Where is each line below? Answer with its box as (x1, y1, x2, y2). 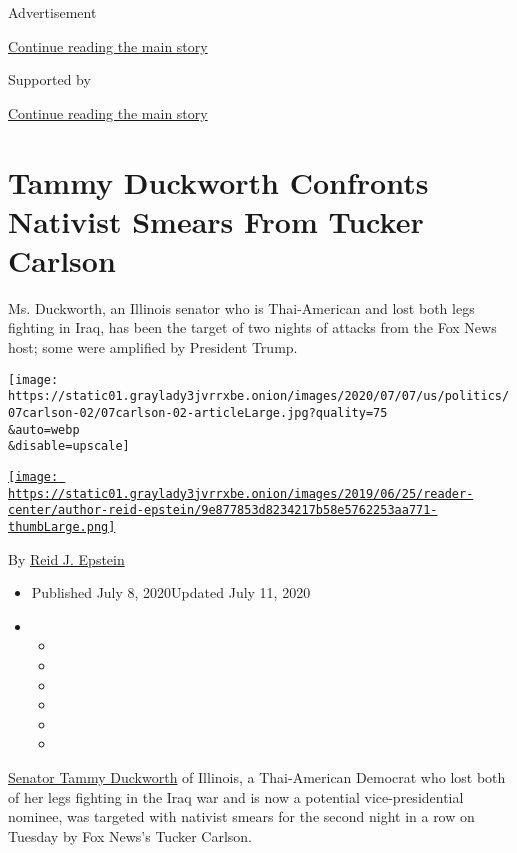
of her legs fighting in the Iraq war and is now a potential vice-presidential (8, 786, 464, 807)
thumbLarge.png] (8, 519, 116, 534)
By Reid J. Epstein (8, 548, 125, 569)
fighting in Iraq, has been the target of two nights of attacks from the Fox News (8, 317, 497, 338)
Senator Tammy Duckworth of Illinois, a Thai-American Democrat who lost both (8, 766, 506, 787)
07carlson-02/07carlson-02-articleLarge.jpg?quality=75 (8, 405, 388, 420)
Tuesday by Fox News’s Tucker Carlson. (8, 825, 253, 846)
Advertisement (8, 2, 97, 22)
